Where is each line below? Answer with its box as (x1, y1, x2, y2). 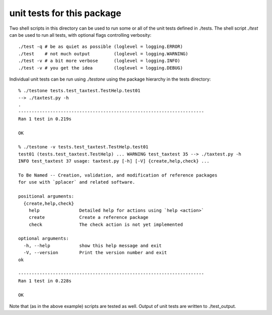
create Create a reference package (28, 214, 149, 220)
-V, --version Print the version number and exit (23, 250, 167, 256)
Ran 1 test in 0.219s (18, 116, 72, 122)
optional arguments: (18, 235, 69, 242)
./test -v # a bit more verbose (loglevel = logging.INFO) (18, 58, 181, 64)
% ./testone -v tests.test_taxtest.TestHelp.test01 (18, 144, 149, 150)
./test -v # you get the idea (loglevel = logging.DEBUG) (18, 65, 183, 70)
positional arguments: (18, 194, 75, 199)
